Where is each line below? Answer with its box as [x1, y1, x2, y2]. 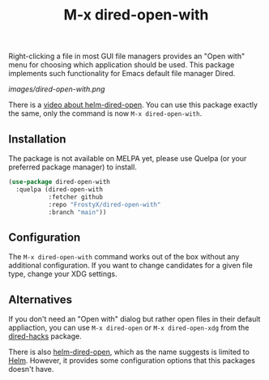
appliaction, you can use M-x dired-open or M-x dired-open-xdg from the [8, 322, 250, 332]
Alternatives [8, 292, 73, 306]
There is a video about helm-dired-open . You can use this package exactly [8, 100, 258, 110]
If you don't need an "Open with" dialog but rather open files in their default [8, 314, 261, 323]
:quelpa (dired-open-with [15, 185, 104, 194]
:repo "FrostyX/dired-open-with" [48, 200, 161, 208]
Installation [8, 132, 66, 146]
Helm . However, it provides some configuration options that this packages [8, 356, 255, 365]
